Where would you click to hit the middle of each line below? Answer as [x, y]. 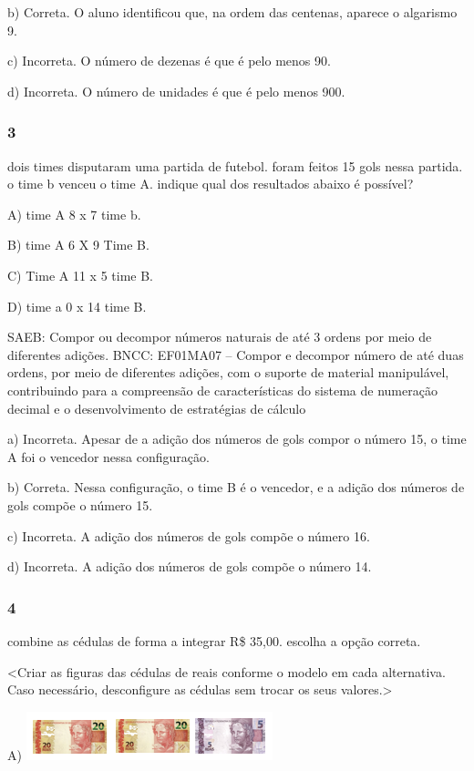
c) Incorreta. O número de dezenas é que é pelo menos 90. [169, 61]
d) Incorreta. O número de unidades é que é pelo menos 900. [176, 91]
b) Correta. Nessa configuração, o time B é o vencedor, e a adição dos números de [236, 487]
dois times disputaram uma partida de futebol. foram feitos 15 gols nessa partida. [235, 165]
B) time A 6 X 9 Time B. [78, 245]
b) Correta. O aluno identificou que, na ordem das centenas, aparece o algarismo [232, 12]
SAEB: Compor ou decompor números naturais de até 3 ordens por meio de [220, 337]
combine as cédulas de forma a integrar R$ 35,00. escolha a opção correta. [214, 640]
